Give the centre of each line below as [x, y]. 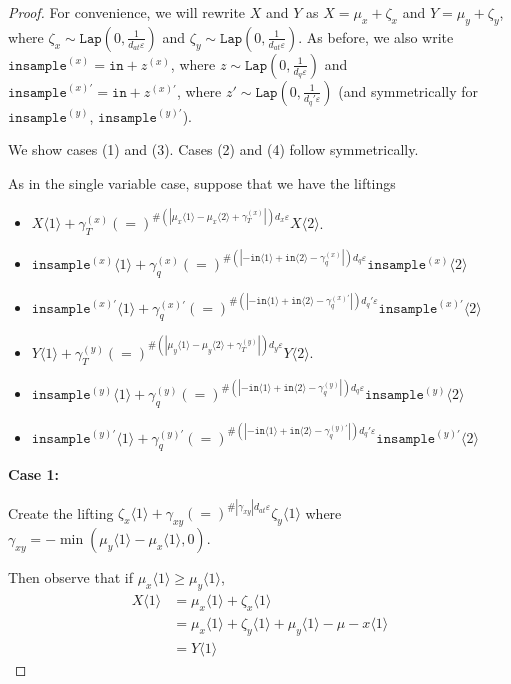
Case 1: [34, 474]
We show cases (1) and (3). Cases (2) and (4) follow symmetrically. [213, 149]
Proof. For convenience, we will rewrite [127, 12]
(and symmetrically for [408, 90]
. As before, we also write [376, 36]
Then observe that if [70, 577]
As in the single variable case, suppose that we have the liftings [202, 182]
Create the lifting [61, 512]
